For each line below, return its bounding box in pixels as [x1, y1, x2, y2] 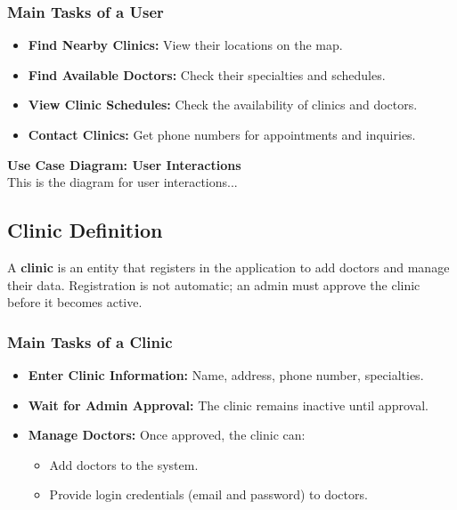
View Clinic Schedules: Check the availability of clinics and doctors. [28, 95, 418, 114]
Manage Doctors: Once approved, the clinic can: [28, 425, 306, 444]
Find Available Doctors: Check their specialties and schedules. [28, 65, 386, 84]
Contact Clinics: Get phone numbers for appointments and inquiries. [28, 125, 416, 143]
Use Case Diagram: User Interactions [7, 155, 241, 174]
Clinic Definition [7, 216, 163, 244]
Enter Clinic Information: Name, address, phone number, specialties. [28, 365, 424, 384]
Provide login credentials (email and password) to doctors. [49, 485, 368, 504]
